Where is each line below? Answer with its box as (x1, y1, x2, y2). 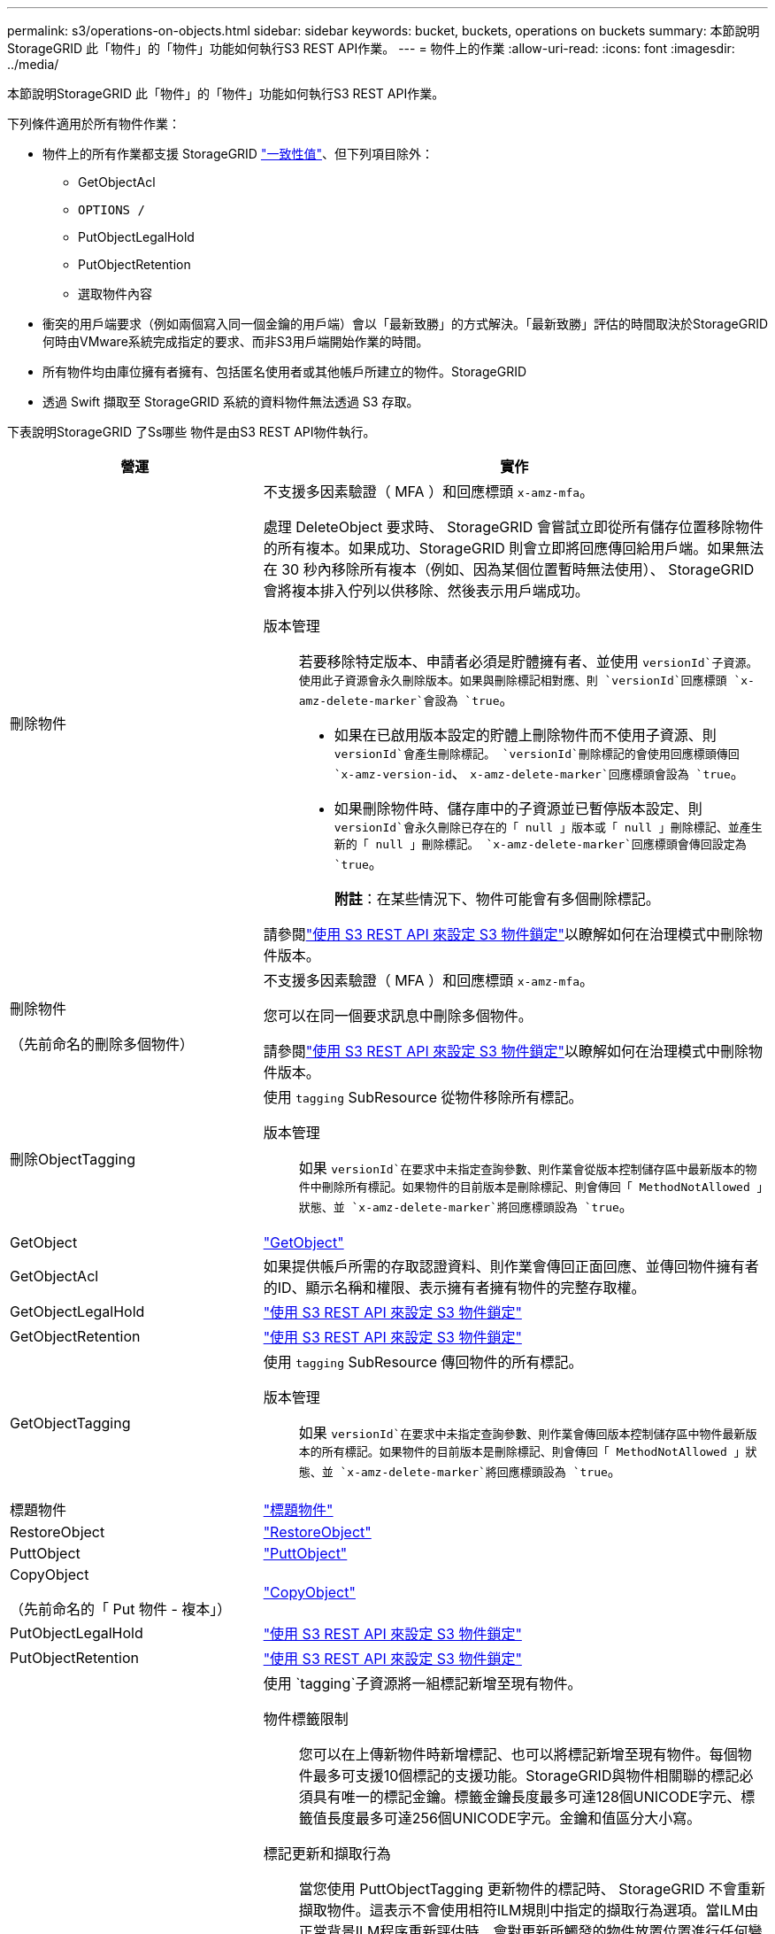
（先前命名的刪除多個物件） (10, 1035, 195, 1053)
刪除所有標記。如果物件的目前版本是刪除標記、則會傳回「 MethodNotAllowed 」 (321, 1180, 763, 1194)
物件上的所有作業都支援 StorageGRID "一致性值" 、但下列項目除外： (42, 146, 434, 161)
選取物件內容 (78, 286, 152, 301)
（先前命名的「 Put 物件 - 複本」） (10, 1600, 232, 1618)
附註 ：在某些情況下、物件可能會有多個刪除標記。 (334, 890, 660, 908)
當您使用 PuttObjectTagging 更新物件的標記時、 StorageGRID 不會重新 (298, 1880, 765, 1898)
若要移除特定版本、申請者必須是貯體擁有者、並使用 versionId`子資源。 (298, 653, 758, 670)
